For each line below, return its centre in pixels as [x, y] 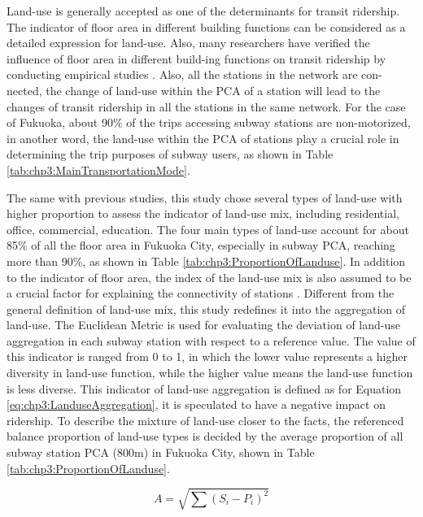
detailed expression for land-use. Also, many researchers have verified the [188, 43]
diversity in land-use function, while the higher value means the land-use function [210, 373]
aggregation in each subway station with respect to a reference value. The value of [211, 340]
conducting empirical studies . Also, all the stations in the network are [182, 74]
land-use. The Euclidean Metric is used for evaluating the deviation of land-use [203, 325]
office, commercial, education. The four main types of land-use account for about [208, 229]
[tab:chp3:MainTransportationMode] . [98, 169]
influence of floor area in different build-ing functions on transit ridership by [196, 58]
